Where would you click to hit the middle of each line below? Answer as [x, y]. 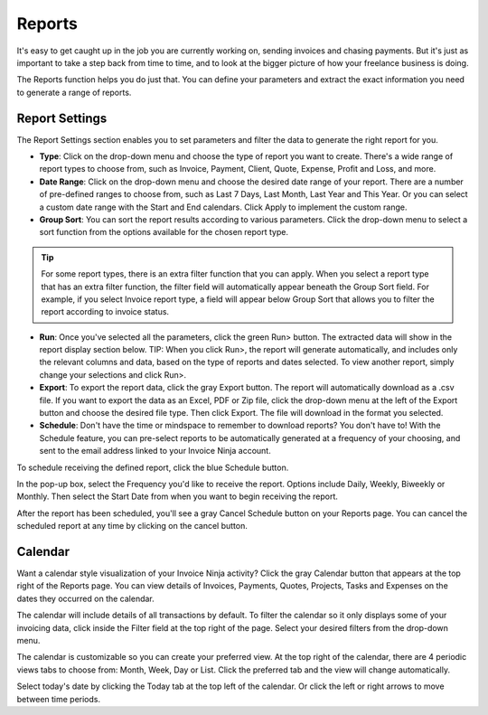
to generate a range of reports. [74, 92]
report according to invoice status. [105, 312]
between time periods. [59, 699]
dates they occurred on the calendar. [86, 598]
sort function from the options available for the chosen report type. [164, 232]
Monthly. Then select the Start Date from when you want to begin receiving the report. [178, 496]
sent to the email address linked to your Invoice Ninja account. [155, 451]
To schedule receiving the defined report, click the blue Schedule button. [153, 467]
